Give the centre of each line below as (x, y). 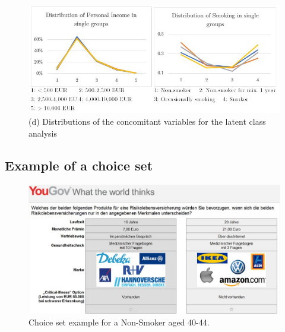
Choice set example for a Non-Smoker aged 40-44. (119, 322)
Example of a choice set (79, 165)
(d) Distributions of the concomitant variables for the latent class (147, 121)
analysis (43, 133)
